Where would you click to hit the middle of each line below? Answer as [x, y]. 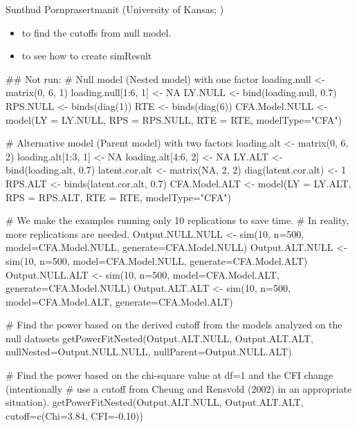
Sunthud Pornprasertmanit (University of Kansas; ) [115, 9]
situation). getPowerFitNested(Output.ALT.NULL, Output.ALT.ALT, [155, 402]
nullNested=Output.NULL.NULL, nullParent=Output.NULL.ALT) [149, 352]
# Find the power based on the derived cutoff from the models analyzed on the [174, 325]
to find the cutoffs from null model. [97, 32]
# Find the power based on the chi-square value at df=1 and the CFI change [170, 375]
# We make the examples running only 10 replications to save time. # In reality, [177, 220]
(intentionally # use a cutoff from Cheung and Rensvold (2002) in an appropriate [179, 388]
